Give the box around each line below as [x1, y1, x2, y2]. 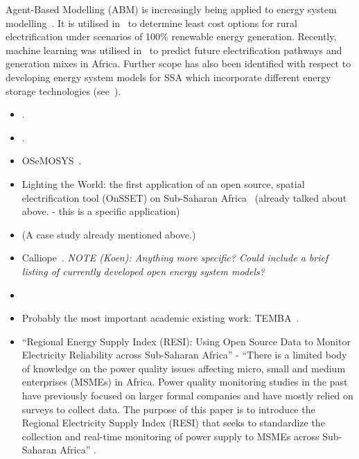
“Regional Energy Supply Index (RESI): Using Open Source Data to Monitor [21, 334, 351, 348]
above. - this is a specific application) [21, 204, 180, 218]
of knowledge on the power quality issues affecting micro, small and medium [21, 361, 346, 375]
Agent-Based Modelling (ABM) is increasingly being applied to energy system [6, 2, 337, 16]
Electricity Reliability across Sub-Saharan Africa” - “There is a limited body [21, 347, 347, 362]
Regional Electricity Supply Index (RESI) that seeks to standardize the [21, 415, 325, 430]
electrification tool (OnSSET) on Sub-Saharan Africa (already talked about [21, 190, 347, 205]
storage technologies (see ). [6, 83, 121, 98]
